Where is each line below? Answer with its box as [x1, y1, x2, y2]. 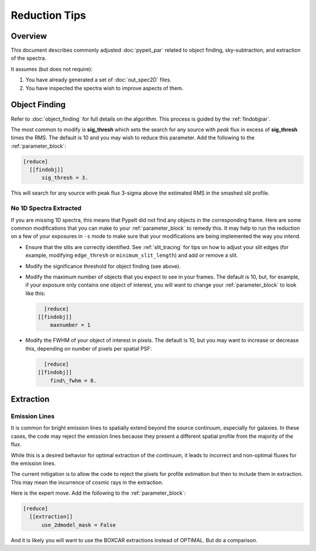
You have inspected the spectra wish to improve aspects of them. [25, 84, 184, 91]
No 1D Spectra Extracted [11, 204, 82, 212]
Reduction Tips [11, 9, 86, 22]
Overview [11, 31, 47, 41]
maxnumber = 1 [50, 322, 91, 328]
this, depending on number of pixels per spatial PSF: [25, 345, 152, 352]
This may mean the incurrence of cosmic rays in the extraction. [11, 478, 164, 486]
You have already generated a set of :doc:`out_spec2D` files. [25, 76, 172, 83]
